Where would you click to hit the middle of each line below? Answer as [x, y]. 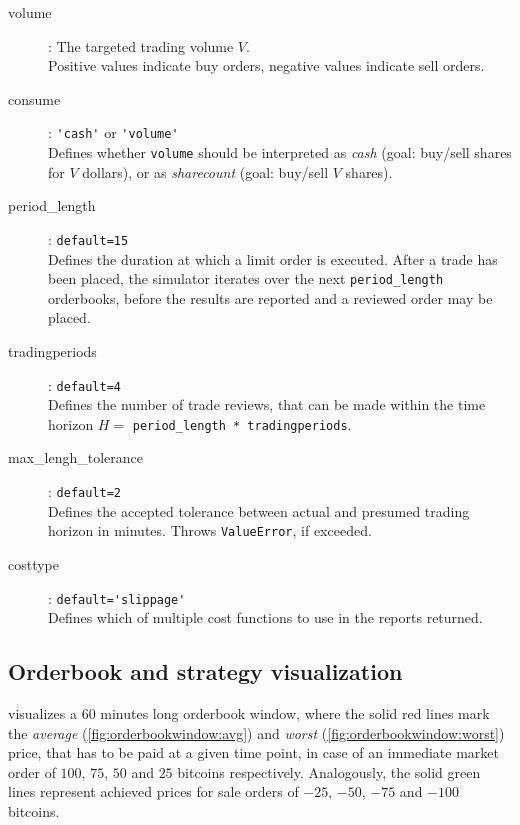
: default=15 [88, 238]
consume [34, 98]
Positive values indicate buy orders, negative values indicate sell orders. [266, 65]
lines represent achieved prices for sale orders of [153, 791]
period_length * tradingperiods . [242, 423]
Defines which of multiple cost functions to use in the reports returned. [265, 617]
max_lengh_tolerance [75, 457]
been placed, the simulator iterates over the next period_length [246, 278]
